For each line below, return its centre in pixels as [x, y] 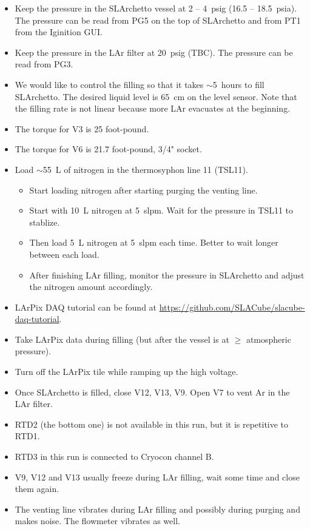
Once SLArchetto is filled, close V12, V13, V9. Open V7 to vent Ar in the [152, 392]
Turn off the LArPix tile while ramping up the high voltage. [126, 372]
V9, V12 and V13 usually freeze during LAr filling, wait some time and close [157, 477]
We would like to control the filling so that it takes [109, 84]
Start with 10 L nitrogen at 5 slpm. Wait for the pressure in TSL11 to [161, 210]
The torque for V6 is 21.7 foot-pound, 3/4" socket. [108, 149]
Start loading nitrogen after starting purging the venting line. [143, 190]
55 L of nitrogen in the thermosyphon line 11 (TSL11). [145, 169]
